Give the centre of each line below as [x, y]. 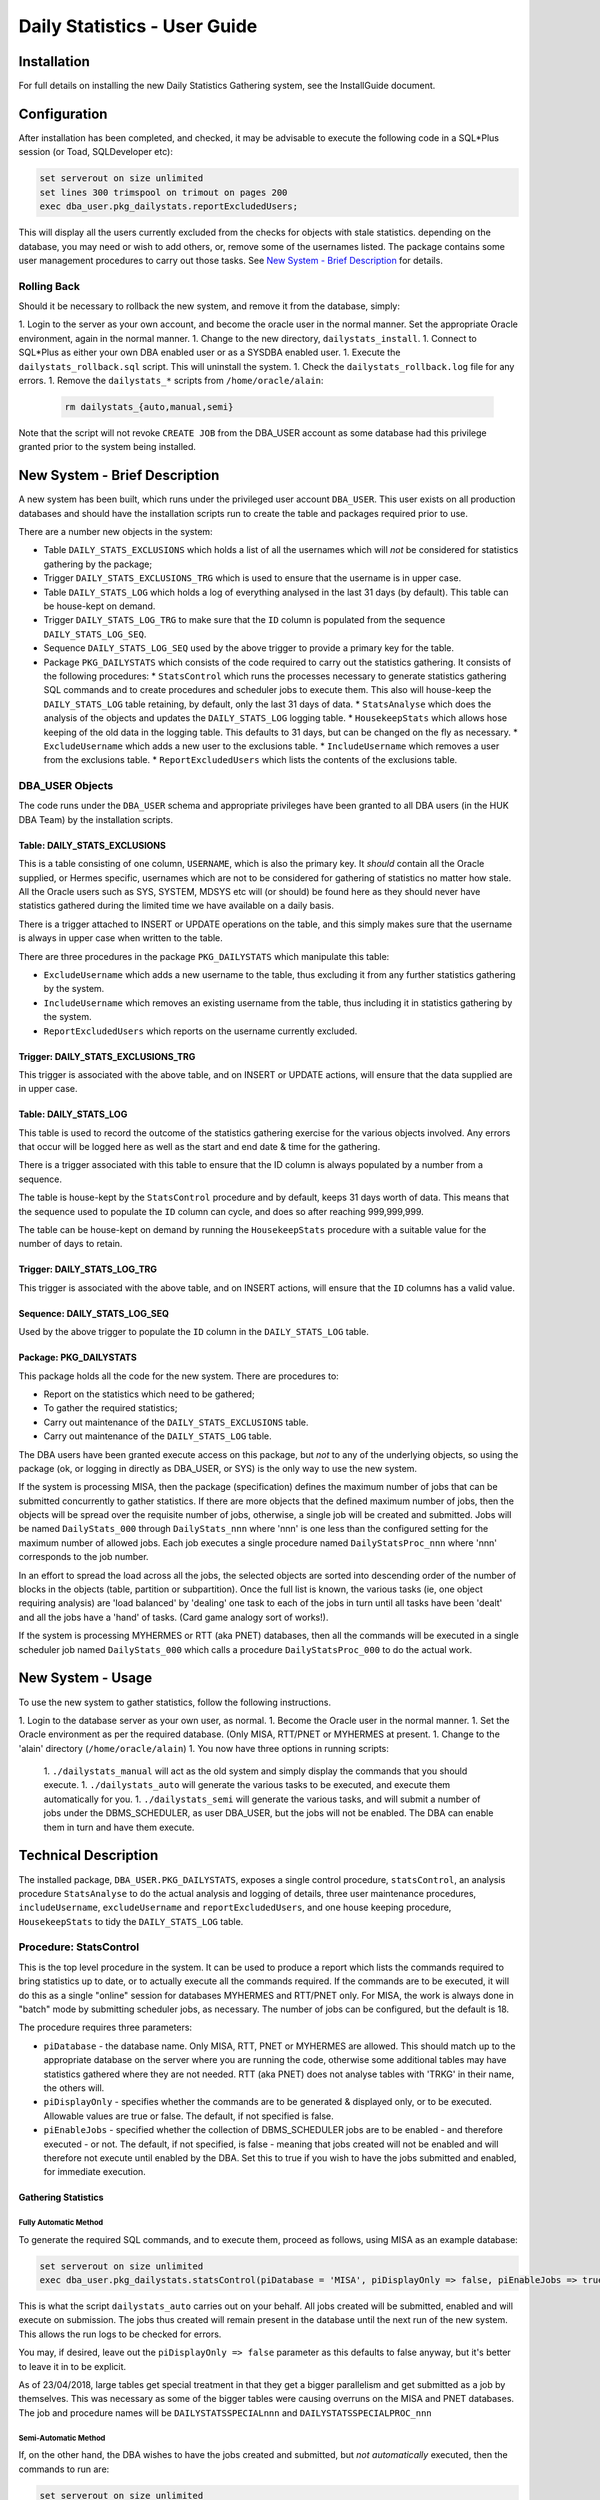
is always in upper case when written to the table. [121, 938]
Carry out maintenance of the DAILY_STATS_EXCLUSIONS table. [176, 1422]
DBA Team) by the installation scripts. [96, 819]
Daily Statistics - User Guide [138, 26]
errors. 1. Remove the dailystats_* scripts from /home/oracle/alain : [171, 380]
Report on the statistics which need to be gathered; [149, 1394]
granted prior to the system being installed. [107, 447]
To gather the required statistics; [110, 1408]
